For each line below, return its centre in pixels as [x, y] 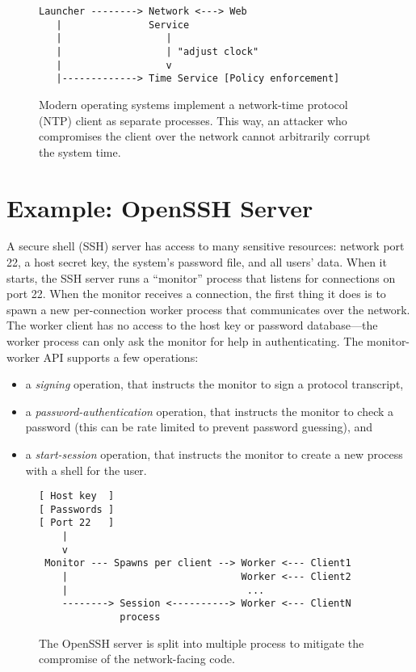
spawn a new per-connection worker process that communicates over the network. [208, 309]
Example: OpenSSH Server [160, 207]
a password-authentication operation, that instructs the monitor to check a [210, 411]
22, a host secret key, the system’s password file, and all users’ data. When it [197, 262]
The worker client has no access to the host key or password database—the [192, 325]
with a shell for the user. [86, 470]
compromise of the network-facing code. [137, 659]
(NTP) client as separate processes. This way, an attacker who [193, 120]
